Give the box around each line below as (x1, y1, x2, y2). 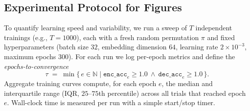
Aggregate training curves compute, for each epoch (4, 78, 157, 88)
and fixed (207, 32, 235, 42)
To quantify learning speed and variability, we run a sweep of (4, 22, 187, 33)
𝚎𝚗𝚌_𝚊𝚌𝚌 (103, 71, 127, 78)
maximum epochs (4, 51, 56, 61)
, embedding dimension (97, 42, 167, 52)
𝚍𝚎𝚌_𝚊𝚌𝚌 (158, 71, 182, 78)
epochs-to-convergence (4, 61, 69, 71)
